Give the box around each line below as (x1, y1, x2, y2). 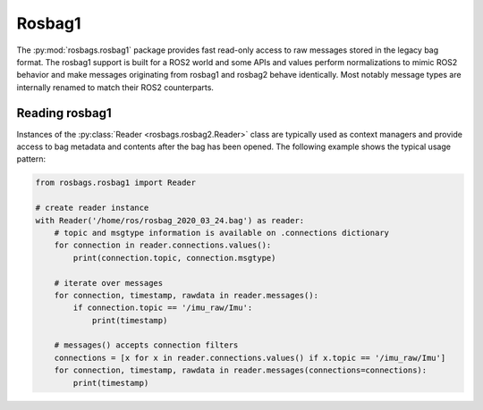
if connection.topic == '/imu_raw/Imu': (72, 303, 253, 313)
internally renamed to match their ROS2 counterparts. (16, 81, 215, 93)
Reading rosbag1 (16, 105, 112, 121)
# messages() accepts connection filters (54, 340, 239, 350)
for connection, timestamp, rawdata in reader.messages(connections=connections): (54, 365, 428, 375)
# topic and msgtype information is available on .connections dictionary (54, 228, 389, 238)
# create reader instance (35, 203, 149, 213)
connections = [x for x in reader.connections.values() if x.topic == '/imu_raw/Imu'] (54, 353, 446, 363)
